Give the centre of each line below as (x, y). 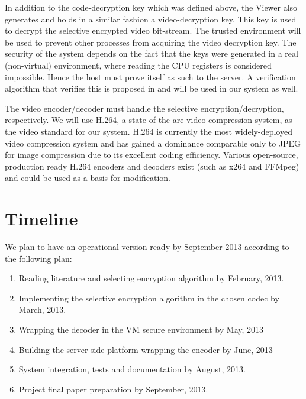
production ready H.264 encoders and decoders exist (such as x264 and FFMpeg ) (152, 166)
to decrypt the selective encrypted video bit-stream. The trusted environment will (153, 30)
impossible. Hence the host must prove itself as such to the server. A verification (150, 77)
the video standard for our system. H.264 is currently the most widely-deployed (149, 131)
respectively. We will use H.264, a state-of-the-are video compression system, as (149, 120)
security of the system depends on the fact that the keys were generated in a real (152, 53)
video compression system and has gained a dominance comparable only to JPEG (153, 143)
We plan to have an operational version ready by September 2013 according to (147, 247)
